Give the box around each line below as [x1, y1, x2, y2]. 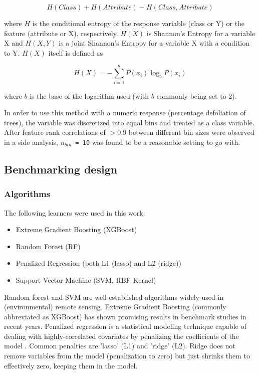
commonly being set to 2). [156, 90, 237, 101]
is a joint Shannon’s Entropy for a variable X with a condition [59, 38, 250, 48]
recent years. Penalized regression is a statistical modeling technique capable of [4, 321, 246, 331]
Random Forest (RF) [16, 241, 81, 251]
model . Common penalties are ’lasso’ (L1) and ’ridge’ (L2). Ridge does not [4, 340, 235, 351]
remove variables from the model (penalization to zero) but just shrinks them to [4, 350, 250, 361]
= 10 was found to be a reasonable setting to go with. [75, 136, 240, 147]
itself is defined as [48, 47, 103, 58]
